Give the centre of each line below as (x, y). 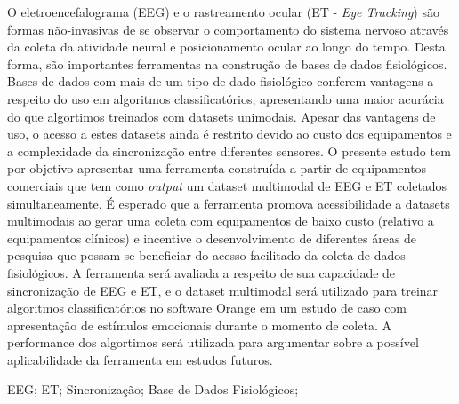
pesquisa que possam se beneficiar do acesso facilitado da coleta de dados (206, 255)
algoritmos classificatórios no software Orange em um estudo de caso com (207, 308)
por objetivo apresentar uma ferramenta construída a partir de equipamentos (217, 168)
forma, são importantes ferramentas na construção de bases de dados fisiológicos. (227, 63)
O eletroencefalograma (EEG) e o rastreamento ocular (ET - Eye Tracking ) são (223, 12)
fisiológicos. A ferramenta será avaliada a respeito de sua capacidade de (201, 272)
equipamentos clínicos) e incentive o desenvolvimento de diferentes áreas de (212, 238)
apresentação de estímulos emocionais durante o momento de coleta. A (199, 325)
